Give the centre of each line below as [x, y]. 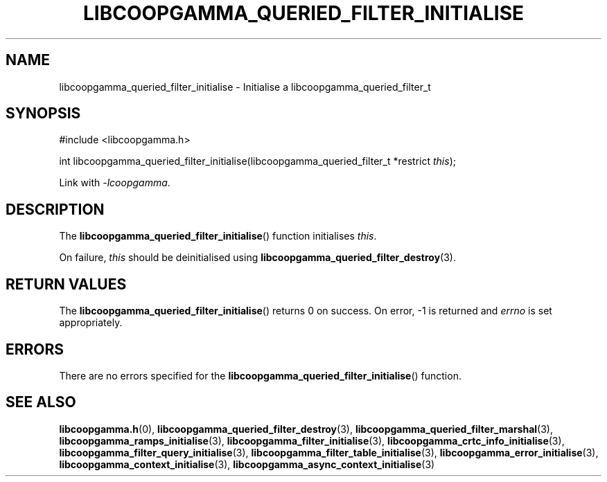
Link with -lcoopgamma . [115, 183]
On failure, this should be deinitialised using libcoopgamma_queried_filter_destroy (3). [258, 258]
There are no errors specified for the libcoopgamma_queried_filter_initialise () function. [260, 375]
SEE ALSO [41, 402]
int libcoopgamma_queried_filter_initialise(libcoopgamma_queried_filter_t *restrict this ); [257, 161]
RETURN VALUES [66, 284]
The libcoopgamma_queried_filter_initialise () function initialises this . [218, 236]
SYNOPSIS [43, 114]
